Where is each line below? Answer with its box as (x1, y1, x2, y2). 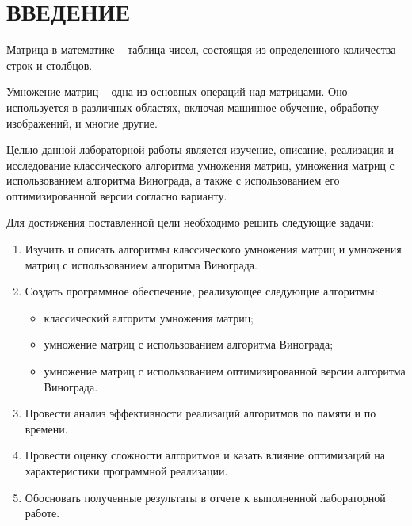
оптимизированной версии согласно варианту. (6, 187, 227, 204)
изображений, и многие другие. (6, 114, 158, 131)
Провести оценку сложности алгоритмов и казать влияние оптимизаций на (25, 447, 386, 463)
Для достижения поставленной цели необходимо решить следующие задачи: (6, 214, 374, 231)
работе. (25, 505, 60, 521)
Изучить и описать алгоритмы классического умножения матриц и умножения (25, 241, 402, 257)
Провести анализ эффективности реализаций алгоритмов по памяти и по (25, 405, 376, 421)
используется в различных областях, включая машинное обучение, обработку (6, 98, 380, 115)
